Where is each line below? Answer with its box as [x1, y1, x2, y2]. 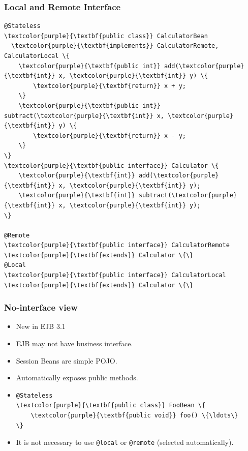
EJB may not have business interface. [16, 338, 133, 349]
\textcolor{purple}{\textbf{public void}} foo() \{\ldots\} [30, 412, 238, 419]
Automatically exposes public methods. [16, 372, 138, 383]
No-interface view [4, 301, 78, 314]
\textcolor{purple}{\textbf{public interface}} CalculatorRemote [4, 242, 230, 249]
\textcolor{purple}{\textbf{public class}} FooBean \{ [16, 402, 206, 409]
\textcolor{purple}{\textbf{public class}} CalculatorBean [4, 32, 208, 40]
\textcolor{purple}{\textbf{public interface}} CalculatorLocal [4, 272, 226, 279]
